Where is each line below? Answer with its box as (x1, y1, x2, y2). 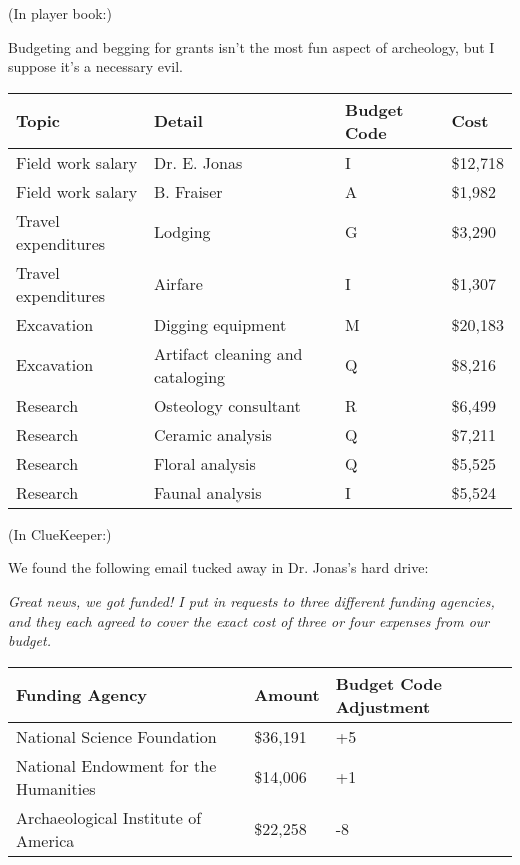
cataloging (153, 364, 226, 388)
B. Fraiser (153, 179, 223, 203)
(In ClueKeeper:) (8, 523, 112, 544)
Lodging (153, 220, 211, 244)
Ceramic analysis (153, 422, 272, 446)
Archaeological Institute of (16, 805, 202, 829)
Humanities (16, 776, 96, 800)
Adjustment (335, 694, 431, 718)
